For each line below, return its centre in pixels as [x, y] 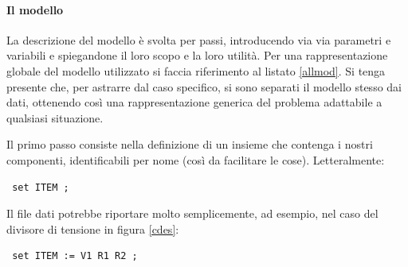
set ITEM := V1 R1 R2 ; [75, 256]
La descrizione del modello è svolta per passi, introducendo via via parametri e [199, 39]
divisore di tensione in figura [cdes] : [93, 228]
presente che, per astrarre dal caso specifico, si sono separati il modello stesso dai [204, 86]
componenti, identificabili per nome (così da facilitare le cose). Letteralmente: [196, 159]
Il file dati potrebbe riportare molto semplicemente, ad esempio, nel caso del [192, 213]
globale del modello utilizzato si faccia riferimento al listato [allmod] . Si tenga [196, 70]
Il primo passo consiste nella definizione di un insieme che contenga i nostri [190, 144]
